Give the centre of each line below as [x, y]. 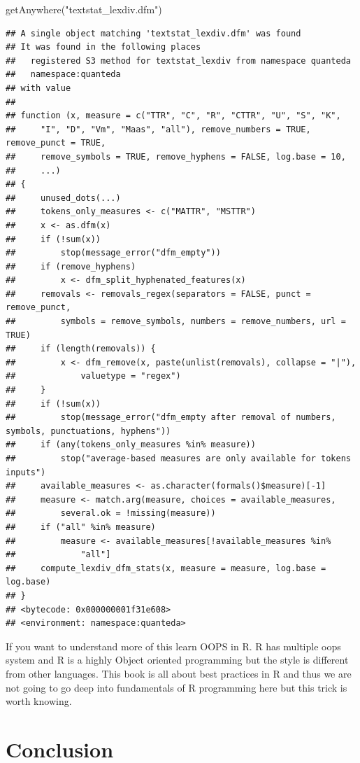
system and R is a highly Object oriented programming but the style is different [177, 660]
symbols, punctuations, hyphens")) [88, 431]
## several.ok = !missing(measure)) [111, 513]
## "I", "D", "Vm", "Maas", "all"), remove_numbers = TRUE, [158, 129]
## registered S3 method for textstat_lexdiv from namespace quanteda [178, 61]
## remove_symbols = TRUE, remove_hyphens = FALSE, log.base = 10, [176, 156]
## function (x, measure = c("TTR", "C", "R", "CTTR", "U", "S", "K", [173, 116]
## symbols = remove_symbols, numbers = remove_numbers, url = [176, 322]
